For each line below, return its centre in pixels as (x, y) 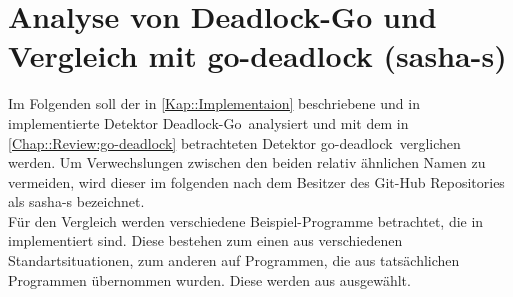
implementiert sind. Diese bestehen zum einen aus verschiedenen (205, 240)
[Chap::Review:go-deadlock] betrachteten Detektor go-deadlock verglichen (234, 142)
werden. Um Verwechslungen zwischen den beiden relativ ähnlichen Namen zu (247, 162)
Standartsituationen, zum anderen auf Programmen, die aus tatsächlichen (234, 260)
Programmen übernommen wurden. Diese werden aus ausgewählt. (209, 279)
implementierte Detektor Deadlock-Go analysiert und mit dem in (208, 122)
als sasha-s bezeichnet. (76, 201)
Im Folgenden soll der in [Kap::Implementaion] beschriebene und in (214, 103)
